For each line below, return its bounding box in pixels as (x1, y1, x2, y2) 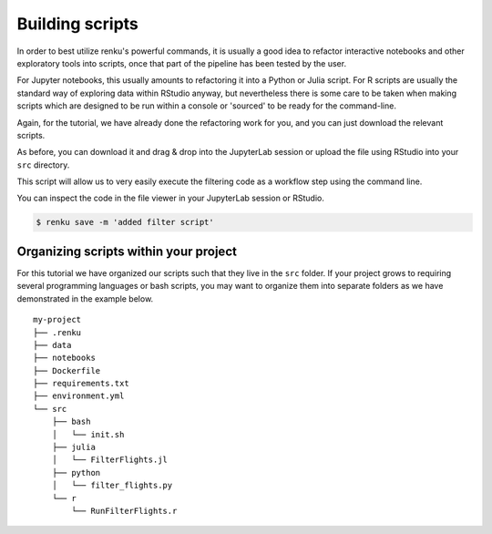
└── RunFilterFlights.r (71, 506, 178, 516)
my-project (33, 314, 82, 325)
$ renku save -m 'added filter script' (36, 217, 214, 228)
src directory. (16, 159, 70, 170)
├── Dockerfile (33, 365, 101, 375)
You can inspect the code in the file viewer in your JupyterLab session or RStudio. (16, 192, 325, 204)
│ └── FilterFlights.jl (51, 455, 169, 465)
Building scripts (16, 14, 138, 34)
